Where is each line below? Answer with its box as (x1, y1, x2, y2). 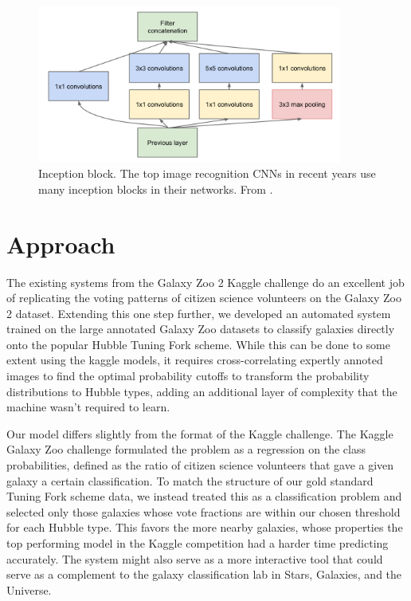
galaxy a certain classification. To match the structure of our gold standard (6, 472, 374, 489)
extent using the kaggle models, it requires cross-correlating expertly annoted (6, 352, 383, 368)
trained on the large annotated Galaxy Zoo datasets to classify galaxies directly (6, 320, 395, 337)
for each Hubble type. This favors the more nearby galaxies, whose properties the (6, 519, 403, 536)
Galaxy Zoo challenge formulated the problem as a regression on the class (6, 441, 366, 458)
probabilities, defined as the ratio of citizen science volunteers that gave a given (6, 457, 394, 473)
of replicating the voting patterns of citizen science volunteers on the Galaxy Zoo (6, 289, 401, 306)
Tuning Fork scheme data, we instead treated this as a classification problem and (6, 488, 402, 505)
